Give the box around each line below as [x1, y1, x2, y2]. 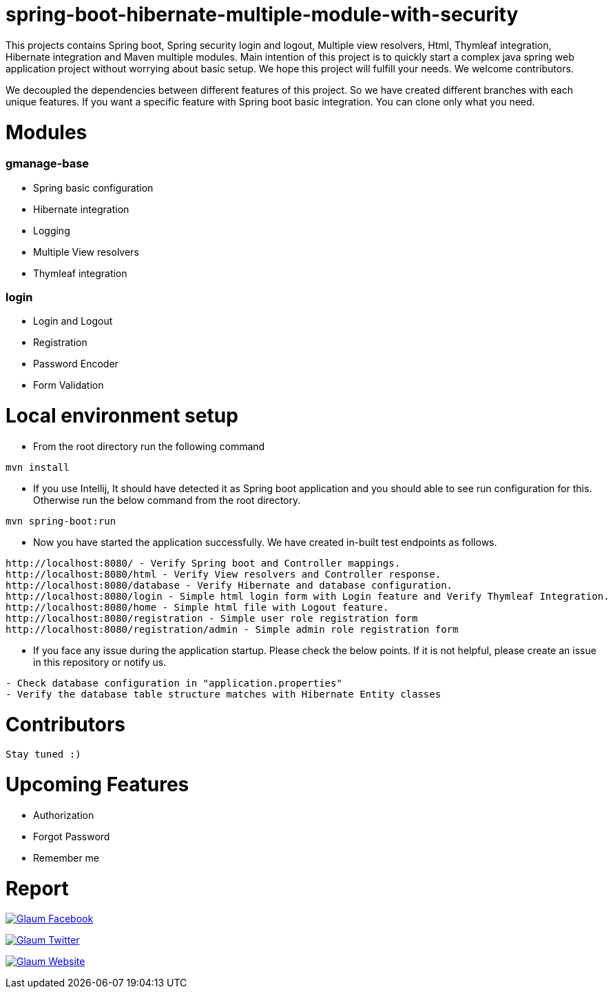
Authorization [33, 809, 94, 821]
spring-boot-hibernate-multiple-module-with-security [6, 3, 519, 26]
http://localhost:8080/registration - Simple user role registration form [6, 612, 418, 624]
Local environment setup [6, 404, 238, 428]
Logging [33, 224, 70, 236]
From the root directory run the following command [33, 440, 265, 452]
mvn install [6, 461, 70, 473]
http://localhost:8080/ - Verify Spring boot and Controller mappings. [6, 557, 401, 569]
